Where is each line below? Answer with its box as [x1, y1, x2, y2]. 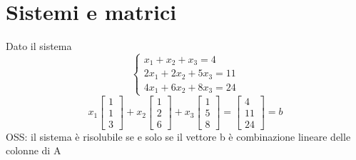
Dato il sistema [6, 39, 72, 54]
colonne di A [6, 143, 61, 158]
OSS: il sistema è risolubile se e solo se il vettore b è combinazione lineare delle [6, 129, 351, 144]
